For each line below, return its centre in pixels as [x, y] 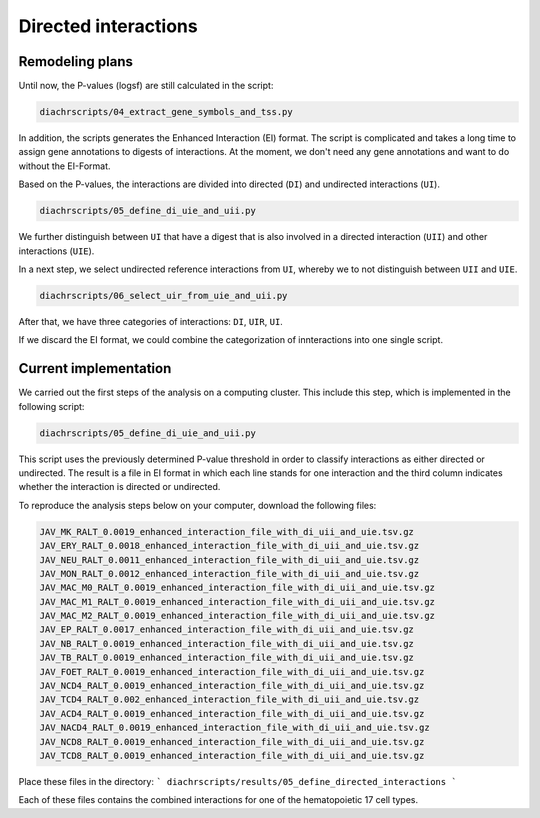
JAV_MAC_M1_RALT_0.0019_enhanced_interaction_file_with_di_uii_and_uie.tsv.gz [237, 601]
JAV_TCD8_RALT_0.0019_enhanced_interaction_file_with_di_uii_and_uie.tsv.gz [232, 755]
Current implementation [95, 368]
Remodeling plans [76, 61]
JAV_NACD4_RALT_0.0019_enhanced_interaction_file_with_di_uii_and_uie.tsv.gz [234, 728]
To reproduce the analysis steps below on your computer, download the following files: [197, 505]
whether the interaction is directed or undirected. [119, 487]
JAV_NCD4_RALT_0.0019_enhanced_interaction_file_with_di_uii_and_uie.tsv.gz [232, 686]
